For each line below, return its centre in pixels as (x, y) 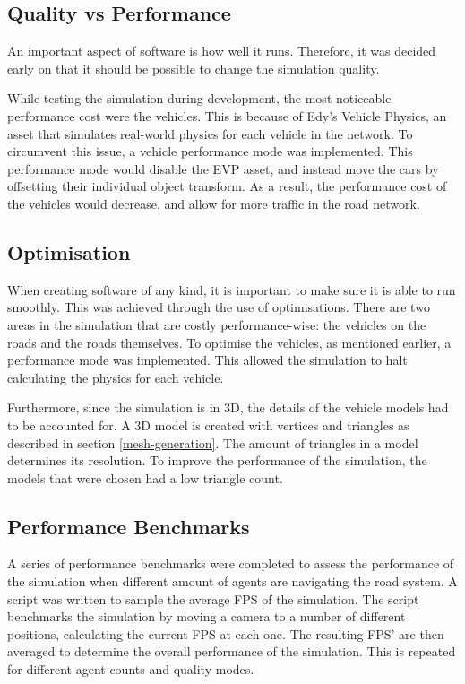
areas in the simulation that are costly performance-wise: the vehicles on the (217, 324)
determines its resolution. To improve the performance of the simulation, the (217, 460)
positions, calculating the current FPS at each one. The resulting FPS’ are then (226, 633)
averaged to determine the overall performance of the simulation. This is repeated (232, 651)
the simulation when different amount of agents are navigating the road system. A (232, 581)
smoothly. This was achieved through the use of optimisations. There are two (219, 307)
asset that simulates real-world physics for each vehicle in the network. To (210, 133)
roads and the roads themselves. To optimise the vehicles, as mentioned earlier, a (229, 342)
